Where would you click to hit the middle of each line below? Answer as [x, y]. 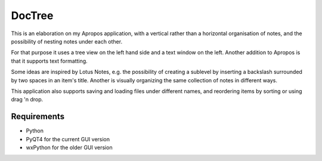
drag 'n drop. [27, 100]
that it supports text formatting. [49, 61]
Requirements [38, 117]
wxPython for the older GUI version [69, 147]
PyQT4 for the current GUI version [68, 139]
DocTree [32, 16]
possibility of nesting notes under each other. [66, 41]
